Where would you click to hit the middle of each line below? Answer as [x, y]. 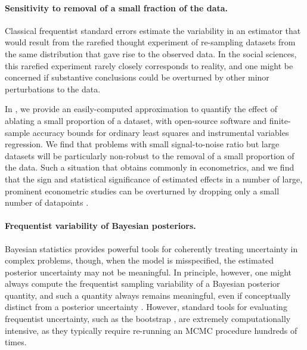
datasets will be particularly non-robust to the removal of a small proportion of [150, 155]
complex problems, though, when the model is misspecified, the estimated [139, 260]
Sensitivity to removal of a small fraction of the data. [117, 7]
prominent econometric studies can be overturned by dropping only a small [142, 191]
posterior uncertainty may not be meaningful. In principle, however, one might [148, 272]
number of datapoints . [47, 202]
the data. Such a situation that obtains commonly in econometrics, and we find [150, 167]
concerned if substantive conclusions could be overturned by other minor [137, 77]
